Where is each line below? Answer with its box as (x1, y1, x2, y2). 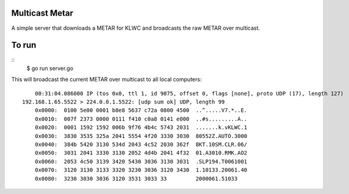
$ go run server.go (26, 64, 73, 72)
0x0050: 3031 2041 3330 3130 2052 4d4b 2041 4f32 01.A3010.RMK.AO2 (34, 150, 248, 156)
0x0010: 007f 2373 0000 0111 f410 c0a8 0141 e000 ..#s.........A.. (34, 116, 248, 122)
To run (11, 40, 37, 50)
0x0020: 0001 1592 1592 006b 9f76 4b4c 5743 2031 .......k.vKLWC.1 (34, 124, 248, 131)
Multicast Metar (11, 8, 73, 18)
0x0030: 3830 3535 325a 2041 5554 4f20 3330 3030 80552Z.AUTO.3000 (34, 133, 248, 139)
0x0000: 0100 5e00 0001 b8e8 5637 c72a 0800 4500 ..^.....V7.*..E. (34, 107, 248, 114)
